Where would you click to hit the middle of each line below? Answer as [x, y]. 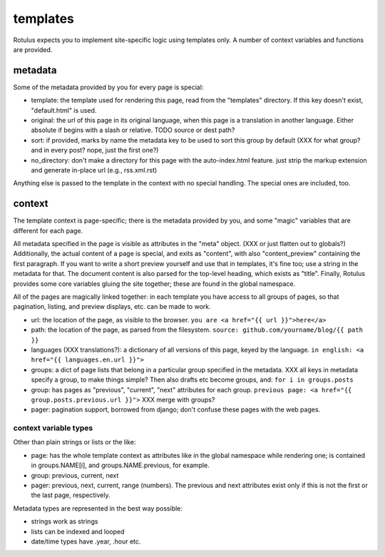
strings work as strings [65, 521]
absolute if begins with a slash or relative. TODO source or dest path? [133, 130]
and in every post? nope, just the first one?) [95, 150]
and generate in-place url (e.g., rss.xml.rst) [94, 170]
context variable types [53, 428]
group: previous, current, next [75, 475]
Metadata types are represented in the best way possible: [98, 508]
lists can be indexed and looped [78, 531]
